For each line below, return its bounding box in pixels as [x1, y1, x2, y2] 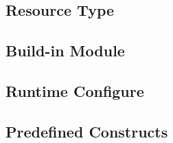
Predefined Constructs [5, 120, 168, 142]
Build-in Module [5, 40, 125, 61]
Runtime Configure [5, 80, 144, 101]
